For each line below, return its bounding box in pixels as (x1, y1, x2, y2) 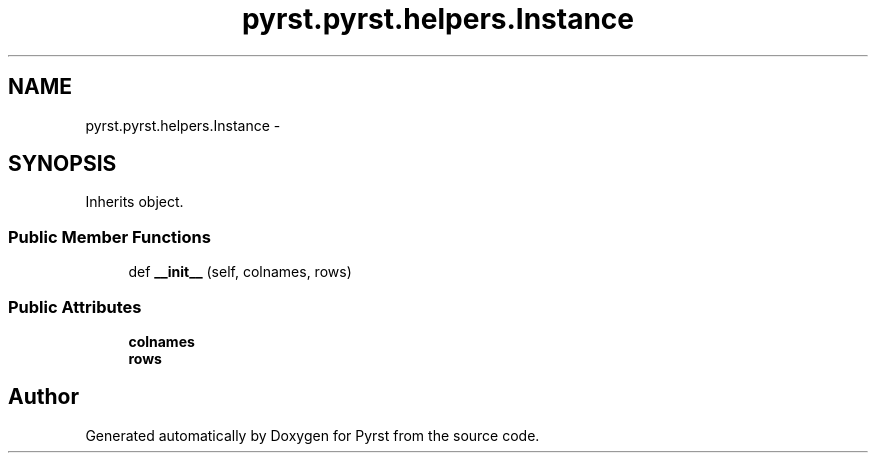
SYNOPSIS (8, 151, 117, 177)
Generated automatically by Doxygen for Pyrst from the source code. (85, 426, 540, 444)
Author (8, 384, 79, 410)
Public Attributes (8, 296, 142, 317)
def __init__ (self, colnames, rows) (128, 263, 352, 281)
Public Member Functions (8, 226, 211, 247)
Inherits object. (85, 193, 184, 211)
